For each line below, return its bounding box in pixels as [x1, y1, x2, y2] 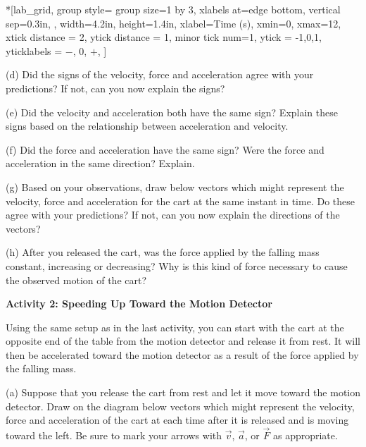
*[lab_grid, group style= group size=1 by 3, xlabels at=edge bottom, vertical [6, 2, 341, 16]
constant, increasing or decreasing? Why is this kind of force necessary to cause [6, 258, 348, 273]
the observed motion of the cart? [6, 272, 147, 287]
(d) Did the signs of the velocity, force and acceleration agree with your [6, 67, 314, 82]
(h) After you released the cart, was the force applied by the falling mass [6, 245, 320, 259]
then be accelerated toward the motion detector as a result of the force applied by [6, 347, 359, 362]
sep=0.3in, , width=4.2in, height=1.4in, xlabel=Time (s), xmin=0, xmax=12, [6, 16, 341, 30]
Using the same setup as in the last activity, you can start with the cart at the [6, 319, 344, 334]
